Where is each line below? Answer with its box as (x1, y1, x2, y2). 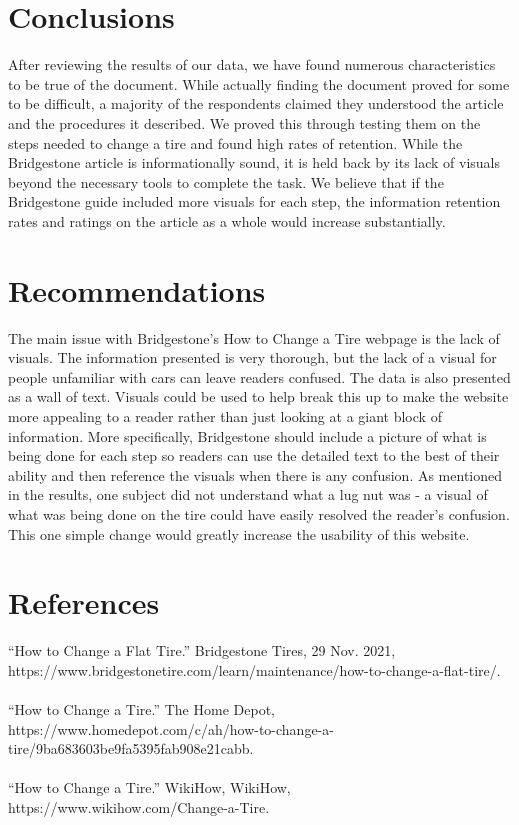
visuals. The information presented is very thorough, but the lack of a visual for (8, 347, 497, 368)
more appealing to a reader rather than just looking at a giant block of (8, 405, 442, 426)
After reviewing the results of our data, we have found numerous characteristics (8, 54, 496, 75)
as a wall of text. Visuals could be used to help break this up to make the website (8, 386, 509, 407)
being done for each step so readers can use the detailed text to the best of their (8, 445, 500, 466)
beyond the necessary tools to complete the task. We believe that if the (8, 171, 444, 192)
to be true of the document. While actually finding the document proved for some (8, 73, 510, 94)
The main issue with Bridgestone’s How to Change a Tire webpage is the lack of (8, 327, 500, 348)
